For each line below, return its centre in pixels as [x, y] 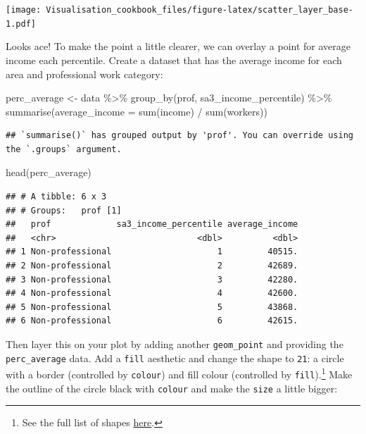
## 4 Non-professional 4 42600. [152, 293]
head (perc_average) [49, 172]
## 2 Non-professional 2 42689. [152, 266]
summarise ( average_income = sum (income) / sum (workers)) [137, 111]
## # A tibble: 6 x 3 [56, 197]
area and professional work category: [84, 74]
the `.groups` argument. [64, 149]
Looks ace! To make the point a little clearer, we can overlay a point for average [178, 46]
